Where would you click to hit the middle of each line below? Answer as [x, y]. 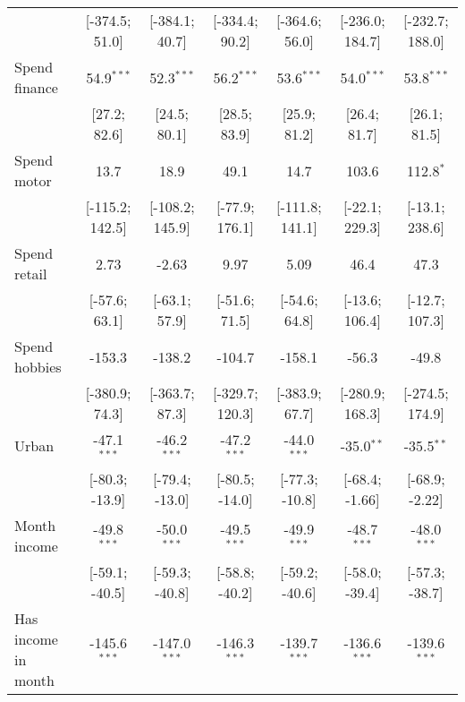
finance [36, 87]
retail [31, 274]
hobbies [38, 367]
